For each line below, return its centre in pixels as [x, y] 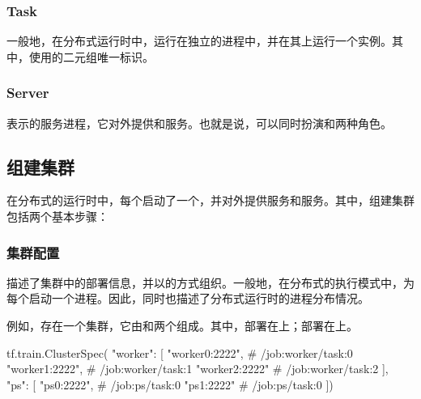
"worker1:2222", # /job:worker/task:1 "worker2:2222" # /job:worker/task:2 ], [198, 369]
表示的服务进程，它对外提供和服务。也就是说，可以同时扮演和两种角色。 [199, 123]
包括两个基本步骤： [57, 216]
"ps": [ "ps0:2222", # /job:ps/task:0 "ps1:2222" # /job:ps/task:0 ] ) [170, 384]
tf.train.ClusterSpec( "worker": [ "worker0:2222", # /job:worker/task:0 [180, 352]
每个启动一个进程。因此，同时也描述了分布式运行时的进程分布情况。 [188, 298]
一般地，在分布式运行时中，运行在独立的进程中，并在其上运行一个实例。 [199, 41]
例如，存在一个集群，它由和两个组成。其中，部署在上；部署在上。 [182, 326]
